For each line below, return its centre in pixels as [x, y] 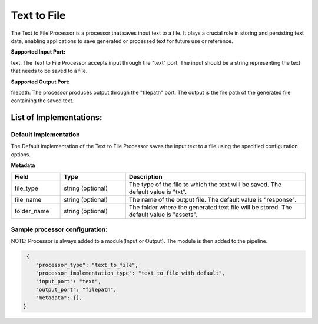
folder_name [32, 211]
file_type [26, 188]
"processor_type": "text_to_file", [87, 265]
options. [21, 154]
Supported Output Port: [40, 82]
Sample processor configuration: [59, 229]
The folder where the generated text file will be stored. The [211, 207]
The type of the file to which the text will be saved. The [205, 184]
